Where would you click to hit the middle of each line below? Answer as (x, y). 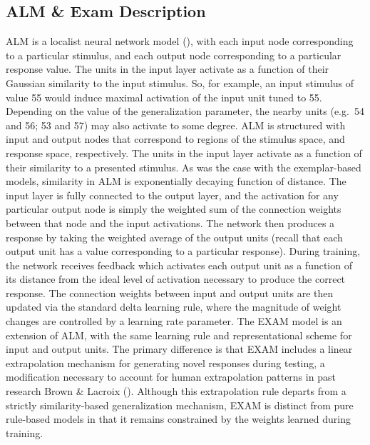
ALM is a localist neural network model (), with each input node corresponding (180, 41)
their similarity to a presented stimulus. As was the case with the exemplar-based (184, 167)
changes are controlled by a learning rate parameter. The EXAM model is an (174, 321)
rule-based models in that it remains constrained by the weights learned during (178, 419)
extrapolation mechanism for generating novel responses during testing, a (165, 362)
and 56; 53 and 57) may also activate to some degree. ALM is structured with (176, 125)
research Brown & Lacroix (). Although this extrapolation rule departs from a (176, 391)
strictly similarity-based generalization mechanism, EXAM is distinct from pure (180, 405)
